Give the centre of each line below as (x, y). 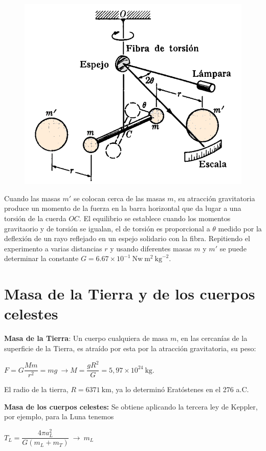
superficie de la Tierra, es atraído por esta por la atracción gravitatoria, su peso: (130, 348)
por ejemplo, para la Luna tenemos (59, 416)
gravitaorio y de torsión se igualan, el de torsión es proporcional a (107, 228)
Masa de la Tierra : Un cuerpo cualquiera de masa (86, 338)
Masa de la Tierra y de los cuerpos (130, 294)
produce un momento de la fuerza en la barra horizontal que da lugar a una (123, 208)
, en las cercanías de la (212, 338)
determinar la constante (41, 258)
